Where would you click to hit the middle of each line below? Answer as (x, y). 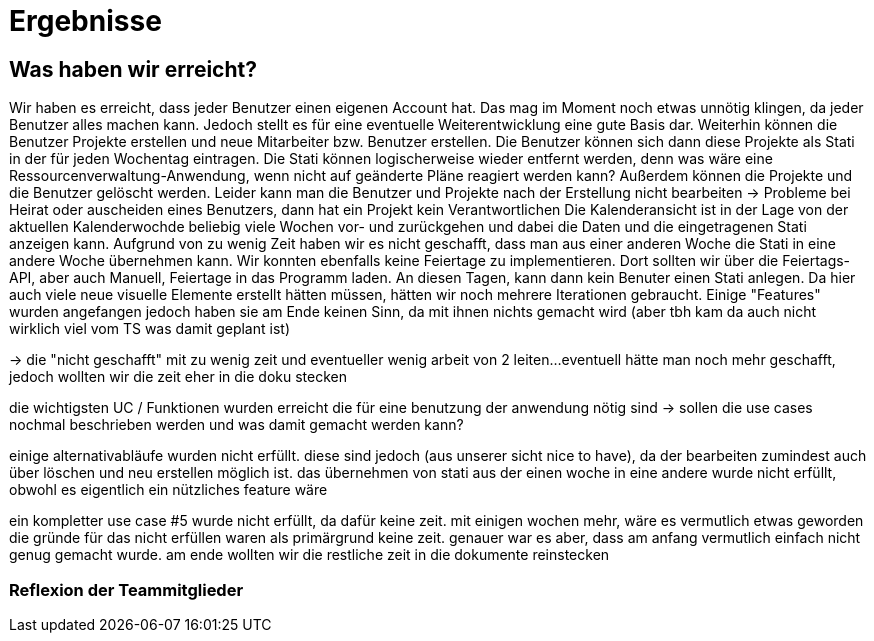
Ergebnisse (85, 21)
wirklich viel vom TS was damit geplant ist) (149, 329)
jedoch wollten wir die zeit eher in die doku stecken (178, 377)
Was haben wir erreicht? (133, 69)
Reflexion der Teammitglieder (126, 589)
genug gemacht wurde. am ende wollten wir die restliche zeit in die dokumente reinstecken (309, 555)
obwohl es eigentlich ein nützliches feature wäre (168, 490)
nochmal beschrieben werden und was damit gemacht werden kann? (236, 425)
